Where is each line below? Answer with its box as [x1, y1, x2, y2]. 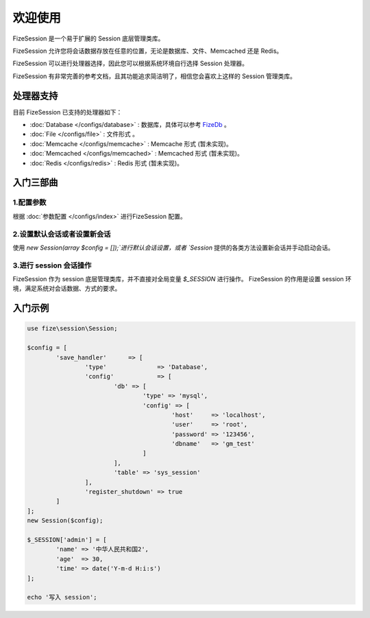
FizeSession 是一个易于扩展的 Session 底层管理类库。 [12, 34, 164, 43]
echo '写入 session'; [27, 593, 97, 602]
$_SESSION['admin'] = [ [27, 536, 108, 543]
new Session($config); [27, 516, 103, 525]
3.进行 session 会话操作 [12, 261, 92, 270]
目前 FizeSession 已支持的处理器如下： [12, 108, 123, 116]
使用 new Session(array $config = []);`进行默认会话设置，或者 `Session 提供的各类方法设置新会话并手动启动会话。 [12, 243, 334, 252]
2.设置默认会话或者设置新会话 [12, 229, 111, 239]
